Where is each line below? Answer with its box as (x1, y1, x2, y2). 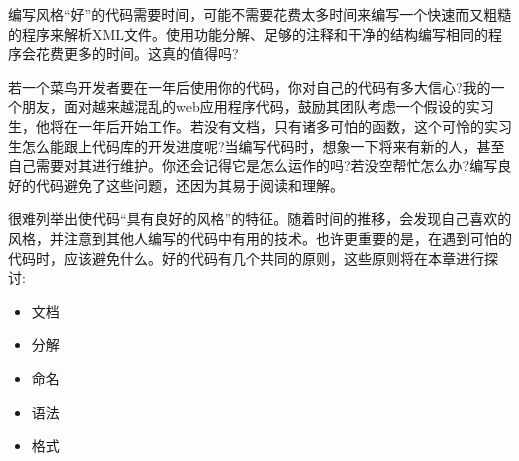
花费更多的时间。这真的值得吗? (35, 43, 239, 64)
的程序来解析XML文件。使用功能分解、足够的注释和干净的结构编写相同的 (8, 23, 489, 44)
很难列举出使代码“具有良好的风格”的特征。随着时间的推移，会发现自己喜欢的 (8, 208, 512, 229)
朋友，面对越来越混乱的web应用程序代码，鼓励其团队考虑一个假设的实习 (21, 96, 494, 117)
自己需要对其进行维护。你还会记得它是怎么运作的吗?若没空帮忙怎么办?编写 (8, 155, 498, 176)
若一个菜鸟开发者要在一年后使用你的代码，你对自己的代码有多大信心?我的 (8, 76, 491, 97)
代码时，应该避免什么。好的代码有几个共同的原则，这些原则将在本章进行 (8, 247, 484, 268)
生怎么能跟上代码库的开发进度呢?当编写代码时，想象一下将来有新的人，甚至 (8, 135, 505, 156)
